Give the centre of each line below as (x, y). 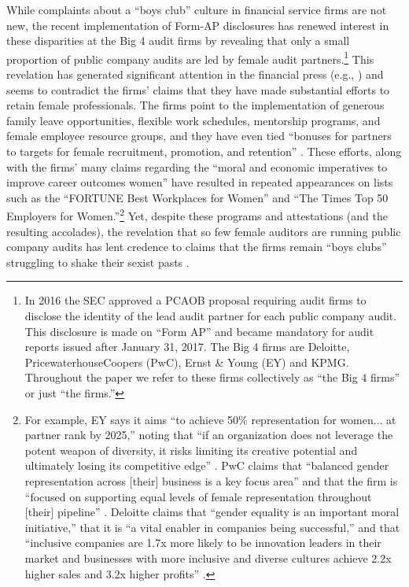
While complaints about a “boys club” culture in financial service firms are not (197, 9)
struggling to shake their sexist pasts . (98, 262)
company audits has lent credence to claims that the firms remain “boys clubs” (197, 247)
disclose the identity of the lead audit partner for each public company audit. (211, 316)
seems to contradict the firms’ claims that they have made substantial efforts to (198, 89)
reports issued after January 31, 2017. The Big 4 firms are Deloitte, (187, 347)
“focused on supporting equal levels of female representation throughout (198, 496)
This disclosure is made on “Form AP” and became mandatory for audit (199, 331)
